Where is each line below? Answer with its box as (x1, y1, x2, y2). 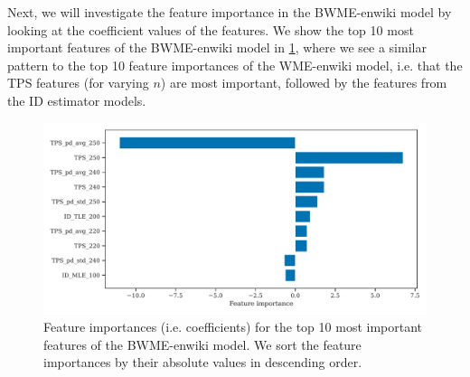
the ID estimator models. (7, 90, 146, 109)
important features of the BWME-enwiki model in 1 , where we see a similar (7, 38, 427, 57)
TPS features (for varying (7, 73, 149, 92)
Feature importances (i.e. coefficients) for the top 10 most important (43, 317, 423, 336)
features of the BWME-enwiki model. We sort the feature (43, 335, 362, 353)
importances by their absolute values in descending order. (43, 353, 362, 372)
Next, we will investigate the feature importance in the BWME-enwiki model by (7, 3, 452, 21)
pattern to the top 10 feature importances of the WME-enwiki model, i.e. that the (7, 55, 463, 74)
